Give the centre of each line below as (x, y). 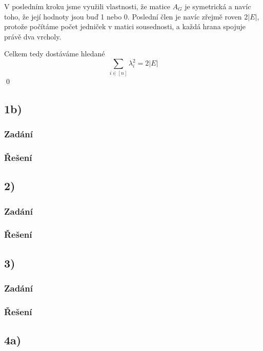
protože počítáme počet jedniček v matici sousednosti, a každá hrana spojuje (125, 26)
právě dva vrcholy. (33, 36)
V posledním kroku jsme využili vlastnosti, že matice (87, 6)
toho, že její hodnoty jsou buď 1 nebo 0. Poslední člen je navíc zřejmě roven (123, 16)
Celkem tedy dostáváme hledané (55, 54)
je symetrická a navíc (218, 6)
